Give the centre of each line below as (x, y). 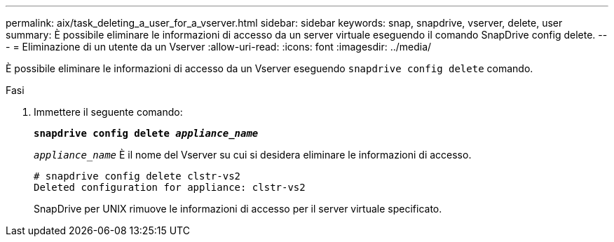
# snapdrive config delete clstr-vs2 (137, 176)
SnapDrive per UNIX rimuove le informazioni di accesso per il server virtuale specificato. (238, 209)
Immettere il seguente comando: (108, 112)
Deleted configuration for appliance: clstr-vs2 (170, 187)
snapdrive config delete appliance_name (146, 133)
